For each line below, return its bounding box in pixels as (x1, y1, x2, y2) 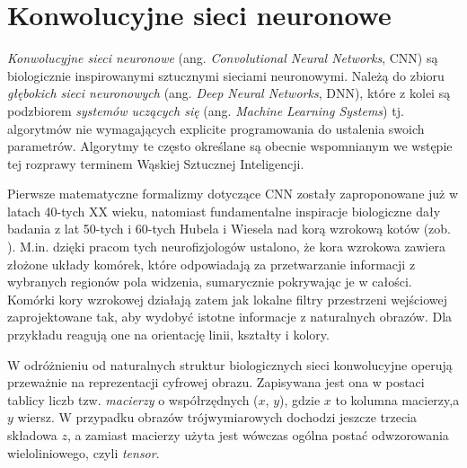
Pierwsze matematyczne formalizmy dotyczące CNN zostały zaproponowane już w (7, 184, 459, 203)
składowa (7, 426, 57, 444)
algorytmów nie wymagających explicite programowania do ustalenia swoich (7, 119, 425, 137)
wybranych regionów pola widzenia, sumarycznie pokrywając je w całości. (7, 272, 412, 291)
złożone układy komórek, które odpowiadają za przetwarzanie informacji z (7, 254, 416, 273)
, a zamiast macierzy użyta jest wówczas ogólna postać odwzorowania (66, 426, 449, 444)
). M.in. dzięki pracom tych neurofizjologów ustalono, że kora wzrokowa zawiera (7, 237, 445, 256)
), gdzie (279, 390, 321, 409)
